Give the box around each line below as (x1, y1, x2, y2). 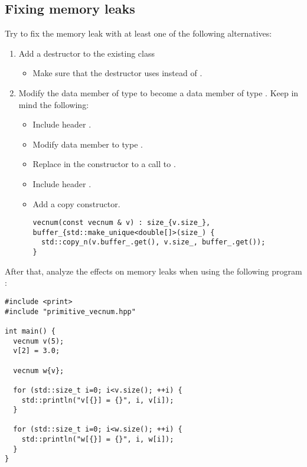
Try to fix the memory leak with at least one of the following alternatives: (5, 27, 272, 40)
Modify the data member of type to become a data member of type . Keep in (18, 86, 299, 99)
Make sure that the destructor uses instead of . (32, 67, 203, 79)
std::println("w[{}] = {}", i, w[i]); (21, 435, 174, 444)
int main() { (5, 326, 55, 335)
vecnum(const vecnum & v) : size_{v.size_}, (32, 218, 211, 227)
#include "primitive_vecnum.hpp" (5, 307, 136, 316)
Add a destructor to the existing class (18, 47, 155, 59)
